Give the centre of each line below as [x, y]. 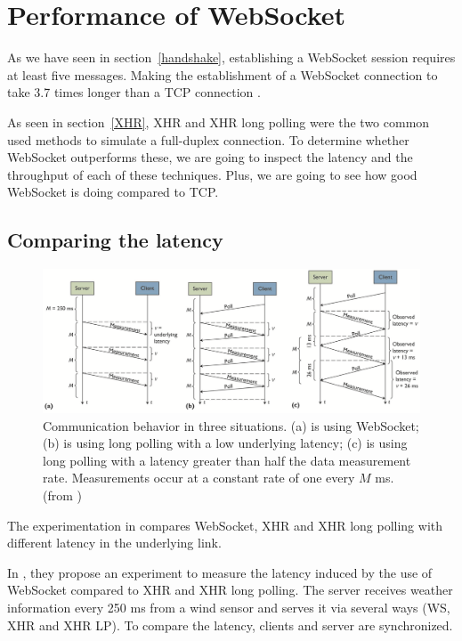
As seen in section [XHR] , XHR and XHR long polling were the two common [219, 122]
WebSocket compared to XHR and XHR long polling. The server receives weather [230, 590]
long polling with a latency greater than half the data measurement [227, 460]
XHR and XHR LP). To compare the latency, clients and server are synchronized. [230, 625]
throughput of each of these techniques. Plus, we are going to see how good [212, 174]
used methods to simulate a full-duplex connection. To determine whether [208, 139]
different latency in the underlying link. [114, 543]
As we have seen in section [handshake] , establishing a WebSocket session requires [231, 57]
